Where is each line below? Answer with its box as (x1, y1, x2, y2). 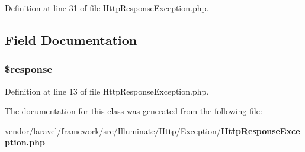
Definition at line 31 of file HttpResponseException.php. (5, 2, 209, 14)
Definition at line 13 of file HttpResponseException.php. (5, 85, 209, 97)
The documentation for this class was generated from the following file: (5, 105, 262, 117)
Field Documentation (5, 30, 137, 48)
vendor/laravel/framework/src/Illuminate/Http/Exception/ (5, 124, 221, 137)
